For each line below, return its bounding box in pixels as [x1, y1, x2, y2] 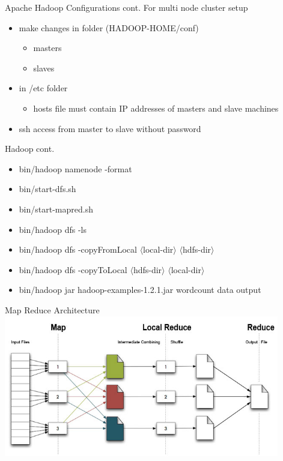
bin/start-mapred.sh [19, 202, 93, 215]
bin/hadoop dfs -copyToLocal [19, 263, 127, 276]
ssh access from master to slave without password [19, 122, 201, 134]
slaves [33, 61, 55, 74]
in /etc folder [19, 82, 68, 94]
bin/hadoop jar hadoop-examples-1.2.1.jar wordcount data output [19, 283, 261, 296]
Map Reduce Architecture [5, 303, 100, 316]
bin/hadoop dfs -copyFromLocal [19, 243, 137, 256]
